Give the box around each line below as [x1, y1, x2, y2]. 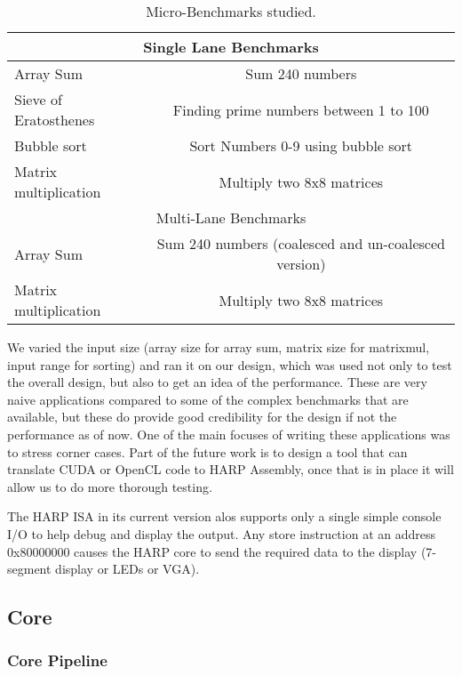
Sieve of [14, 89, 62, 109]
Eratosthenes [14, 109, 95, 130]
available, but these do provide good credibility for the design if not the [7, 407, 397, 426]
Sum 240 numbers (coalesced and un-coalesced [156, 233, 445, 253]
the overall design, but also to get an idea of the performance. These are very [7, 373, 427, 391]
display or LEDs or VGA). [55, 559, 200, 578]
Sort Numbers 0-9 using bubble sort [189, 135, 413, 156]
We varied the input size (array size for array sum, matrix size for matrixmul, [7, 338, 430, 356]
